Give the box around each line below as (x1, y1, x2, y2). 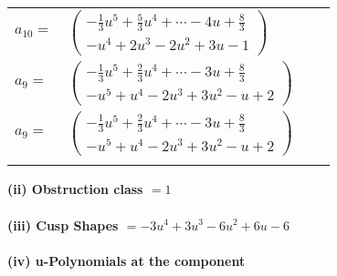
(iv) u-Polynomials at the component (7, 250, 246, 270)
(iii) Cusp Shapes (7, 215, 119, 234)
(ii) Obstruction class (7, 179, 143, 199)
